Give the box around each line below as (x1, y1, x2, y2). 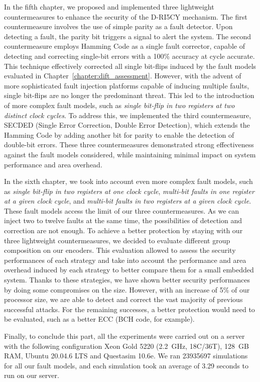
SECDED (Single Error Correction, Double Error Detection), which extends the (4, 120, 250, 130)
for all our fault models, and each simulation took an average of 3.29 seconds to (4, 360, 248, 370)
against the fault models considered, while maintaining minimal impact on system (4, 149, 256, 159)
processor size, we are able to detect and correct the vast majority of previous (4, 294, 243, 305)
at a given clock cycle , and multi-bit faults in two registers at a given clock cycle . (4, 196, 251, 206)
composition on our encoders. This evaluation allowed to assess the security (4, 245, 236, 255)
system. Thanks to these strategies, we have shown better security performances (4, 274, 250, 285)
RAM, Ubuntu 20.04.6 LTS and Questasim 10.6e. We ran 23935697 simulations (4, 350, 248, 361)
